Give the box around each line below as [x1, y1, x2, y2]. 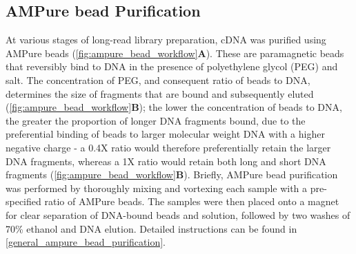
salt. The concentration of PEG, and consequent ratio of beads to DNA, [6, 72, 310, 87]
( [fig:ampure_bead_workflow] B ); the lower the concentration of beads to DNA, [6, 100, 342, 114]
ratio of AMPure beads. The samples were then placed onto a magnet [44, 194, 339, 209]
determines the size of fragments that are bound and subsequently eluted [6, 86, 314, 100]
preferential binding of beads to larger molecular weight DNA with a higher [6, 127, 325, 141]
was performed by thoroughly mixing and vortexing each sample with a [6, 180, 308, 195]
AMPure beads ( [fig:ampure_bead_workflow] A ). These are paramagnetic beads [6, 45, 344, 60]
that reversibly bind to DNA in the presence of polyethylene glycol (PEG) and [6, 59, 338, 74]
